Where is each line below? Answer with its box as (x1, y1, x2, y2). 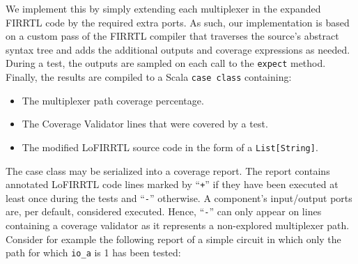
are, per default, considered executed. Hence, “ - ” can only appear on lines (6, 204, 322, 219)
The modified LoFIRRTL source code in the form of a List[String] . (22, 139, 318, 154)
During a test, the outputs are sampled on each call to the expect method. (6, 56, 326, 70)
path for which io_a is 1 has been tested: (6, 245, 181, 260)
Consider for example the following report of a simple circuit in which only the (6, 231, 341, 246)
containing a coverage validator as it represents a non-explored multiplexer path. (6, 218, 350, 233)
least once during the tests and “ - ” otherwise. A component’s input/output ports (6, 190, 352, 205)
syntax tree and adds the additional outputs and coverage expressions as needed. (6, 42, 350, 56)
